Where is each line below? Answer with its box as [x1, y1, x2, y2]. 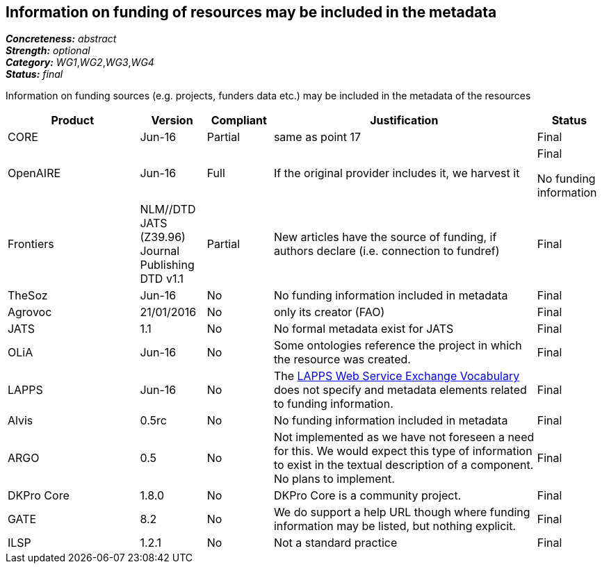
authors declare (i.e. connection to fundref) [273, 244, 500, 258]
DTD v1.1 [140, 272, 184, 286]
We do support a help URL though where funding [273, 505, 530, 520]
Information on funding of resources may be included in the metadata [6, 3, 497, 21]
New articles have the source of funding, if [273, 230, 497, 245]
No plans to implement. [273, 472, 395, 486]
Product [51, 113, 95, 128]
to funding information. [273, 397, 393, 411]
